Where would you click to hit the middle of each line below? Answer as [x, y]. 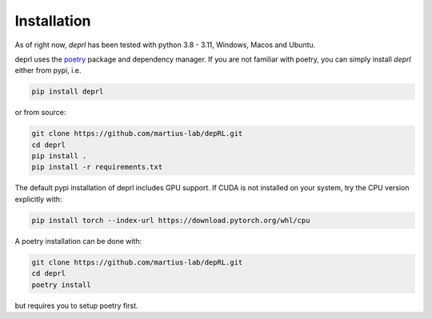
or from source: [40, 113]
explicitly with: [38, 199]
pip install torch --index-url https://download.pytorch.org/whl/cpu [171, 220]
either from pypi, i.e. [48, 70]
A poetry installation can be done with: [78, 241]
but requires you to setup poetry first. [77, 305]
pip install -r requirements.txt [97, 167]
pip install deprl [68, 92]
